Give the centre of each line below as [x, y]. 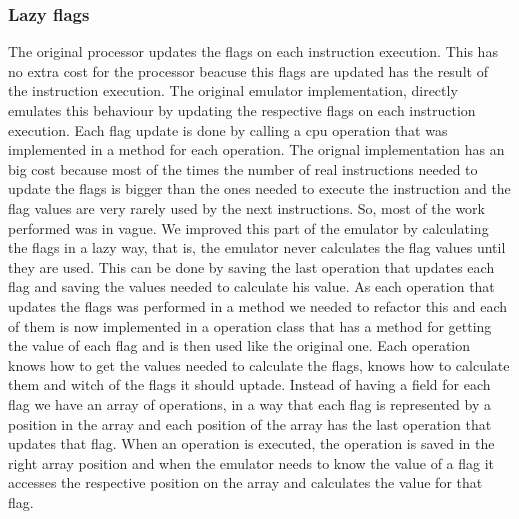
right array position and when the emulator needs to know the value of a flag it [251, 462]
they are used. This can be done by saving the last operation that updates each [251, 266]
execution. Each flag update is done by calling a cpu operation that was [228, 129]
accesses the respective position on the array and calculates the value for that [245, 482]
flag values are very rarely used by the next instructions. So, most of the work [246, 207]
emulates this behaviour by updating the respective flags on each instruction [242, 110]
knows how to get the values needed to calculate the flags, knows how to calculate [259, 364]
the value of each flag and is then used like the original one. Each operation [239, 345]
